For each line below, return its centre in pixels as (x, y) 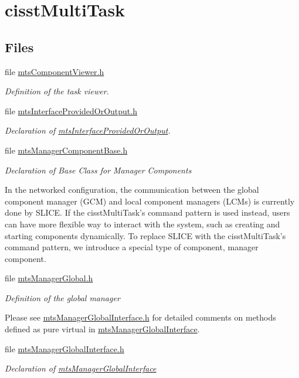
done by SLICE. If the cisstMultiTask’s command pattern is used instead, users (147, 212)
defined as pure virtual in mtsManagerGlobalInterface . (102, 329)
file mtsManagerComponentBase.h (66, 150)
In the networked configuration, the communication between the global (132, 190)
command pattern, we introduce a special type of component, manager (132, 247)
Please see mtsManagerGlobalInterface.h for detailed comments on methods (140, 317)
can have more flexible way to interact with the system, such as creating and (142, 224)
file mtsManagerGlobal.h (49, 278)
